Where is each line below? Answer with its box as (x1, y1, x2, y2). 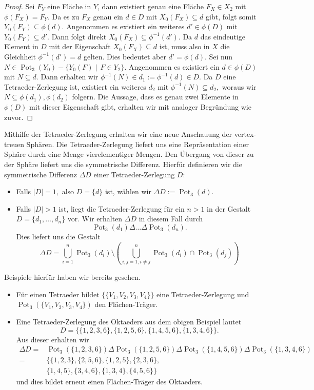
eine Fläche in (47, 1, 91, 11)
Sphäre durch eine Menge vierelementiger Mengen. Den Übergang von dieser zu (4, 149, 254, 159)
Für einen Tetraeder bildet (16, 289, 100, 299)
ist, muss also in (159, 41, 210, 52)
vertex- (234, 129, 257, 139)
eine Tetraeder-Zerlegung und (156, 289, 249, 299)
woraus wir (222, 81, 257, 92)
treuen (4, 138, 24, 149)
